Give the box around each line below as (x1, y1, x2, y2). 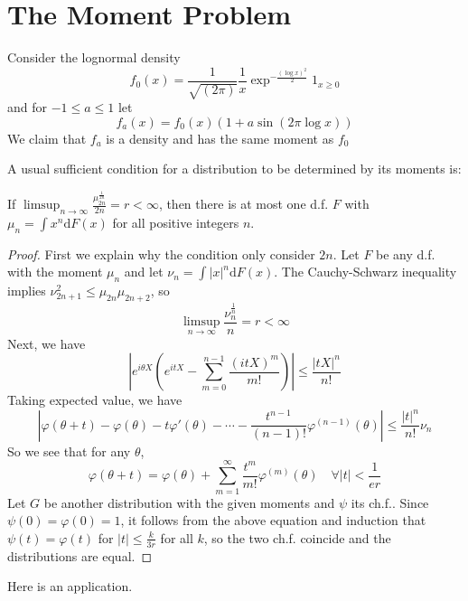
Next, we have (7, 333, 86, 352)
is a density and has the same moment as (106, 128, 334, 147)
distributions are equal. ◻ (7, 546, 153, 565)
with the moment (7, 262, 103, 281)
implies (7, 281, 46, 300)
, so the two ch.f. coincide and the (203, 528, 391, 547)
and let (124, 262, 164, 281)
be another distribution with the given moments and (43, 493, 335, 512)
